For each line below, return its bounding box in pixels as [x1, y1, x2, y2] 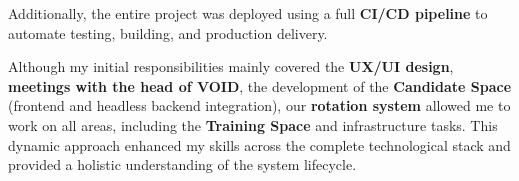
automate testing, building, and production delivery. [8, 22, 328, 43]
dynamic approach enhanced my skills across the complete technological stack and [8, 134, 511, 155]
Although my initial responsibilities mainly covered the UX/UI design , [8, 56, 454, 77]
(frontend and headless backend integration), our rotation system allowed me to [8, 95, 511, 116]
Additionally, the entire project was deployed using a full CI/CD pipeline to [8, 3, 488, 23]
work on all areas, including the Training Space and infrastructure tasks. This [8, 114, 498, 135]
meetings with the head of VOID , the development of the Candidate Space [8, 75, 512, 96]
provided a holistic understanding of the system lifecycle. [8, 154, 357, 175]
